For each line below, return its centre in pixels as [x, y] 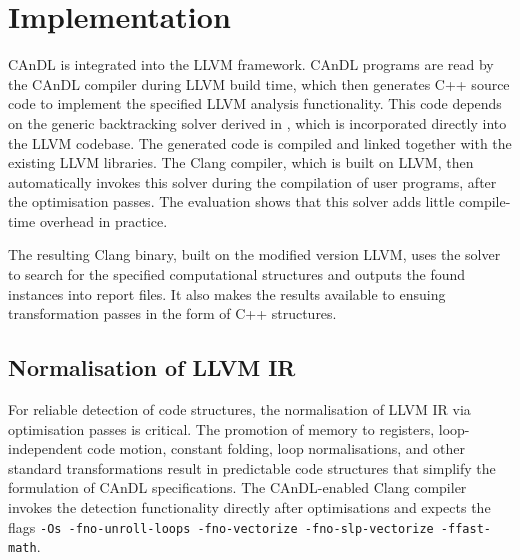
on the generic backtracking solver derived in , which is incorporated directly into [257, 122]
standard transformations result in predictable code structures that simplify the [252, 467]
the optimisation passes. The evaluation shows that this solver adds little [231, 201]
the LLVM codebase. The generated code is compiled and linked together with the [260, 142]
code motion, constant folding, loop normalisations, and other [276, 448]
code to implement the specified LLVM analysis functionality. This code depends [255, 103]
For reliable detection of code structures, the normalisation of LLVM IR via [239, 409]
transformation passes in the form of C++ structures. [172, 313]
